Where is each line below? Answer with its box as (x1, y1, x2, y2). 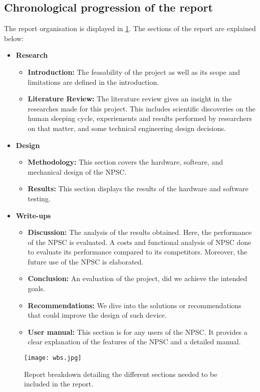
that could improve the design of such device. (28, 310, 167, 320)
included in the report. (24, 378, 94, 389)
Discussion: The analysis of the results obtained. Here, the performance (28, 227, 252, 237)
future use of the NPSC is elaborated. (28, 256, 144, 267)
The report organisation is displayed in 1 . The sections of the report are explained (4, 23, 256, 34)
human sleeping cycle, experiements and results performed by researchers (28, 113, 252, 123)
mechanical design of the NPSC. (28, 166, 127, 177)
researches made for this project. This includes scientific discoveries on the (28, 103, 255, 113)
